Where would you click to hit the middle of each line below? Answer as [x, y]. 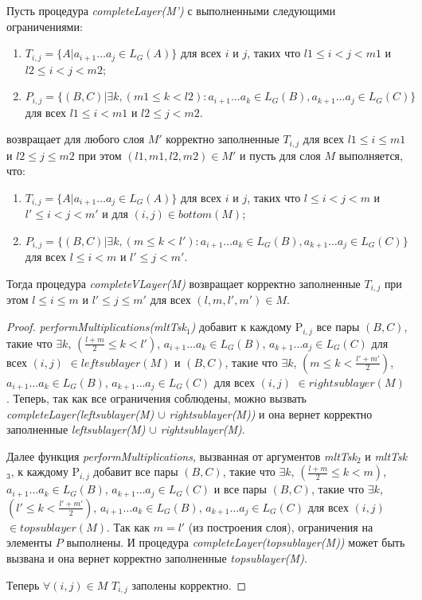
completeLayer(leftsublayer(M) [80, 413]
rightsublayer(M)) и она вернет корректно [271, 413]
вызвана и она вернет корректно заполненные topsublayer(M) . [157, 557]
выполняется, [371, 155]
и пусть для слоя [280, 155]
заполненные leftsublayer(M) [76, 429]
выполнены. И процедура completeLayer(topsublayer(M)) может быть [236, 542]
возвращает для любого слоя [76, 139]
